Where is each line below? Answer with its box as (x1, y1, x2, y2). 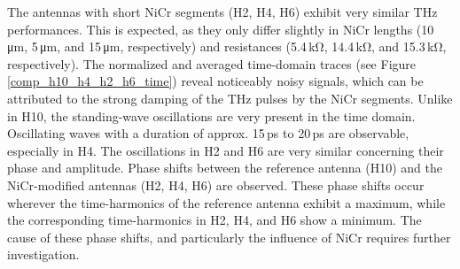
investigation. (7, 245, 80, 264)
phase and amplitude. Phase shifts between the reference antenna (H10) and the (7, 158, 442, 177)
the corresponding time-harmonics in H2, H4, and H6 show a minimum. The (7, 211, 422, 229)
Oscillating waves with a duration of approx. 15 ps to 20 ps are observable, (7, 124, 409, 142)
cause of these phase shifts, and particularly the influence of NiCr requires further (7, 227, 451, 246)
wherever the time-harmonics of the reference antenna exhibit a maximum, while (7, 193, 446, 211)
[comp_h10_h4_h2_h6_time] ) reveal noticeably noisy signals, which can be (7, 72, 424, 90)
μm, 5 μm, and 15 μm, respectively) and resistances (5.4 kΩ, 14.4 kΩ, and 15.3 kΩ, (7, 37, 447, 56)
